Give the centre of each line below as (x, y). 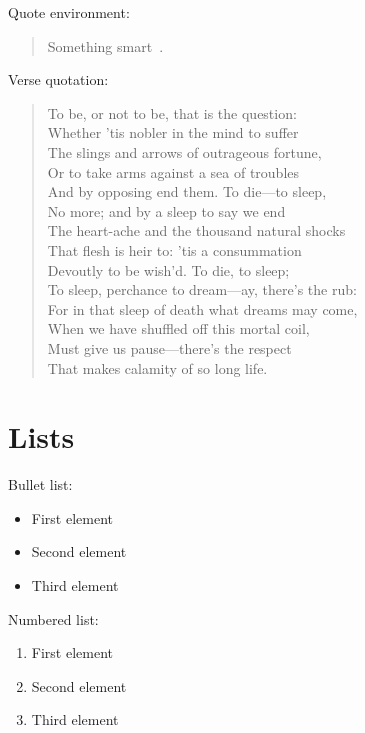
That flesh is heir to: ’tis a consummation (174, 249)
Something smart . (105, 45)
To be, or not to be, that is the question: (172, 112)
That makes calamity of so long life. (157, 367)
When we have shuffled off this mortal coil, (178, 328)
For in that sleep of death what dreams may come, (202, 308)
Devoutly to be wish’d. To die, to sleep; (168, 269)
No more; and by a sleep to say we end (166, 210)
